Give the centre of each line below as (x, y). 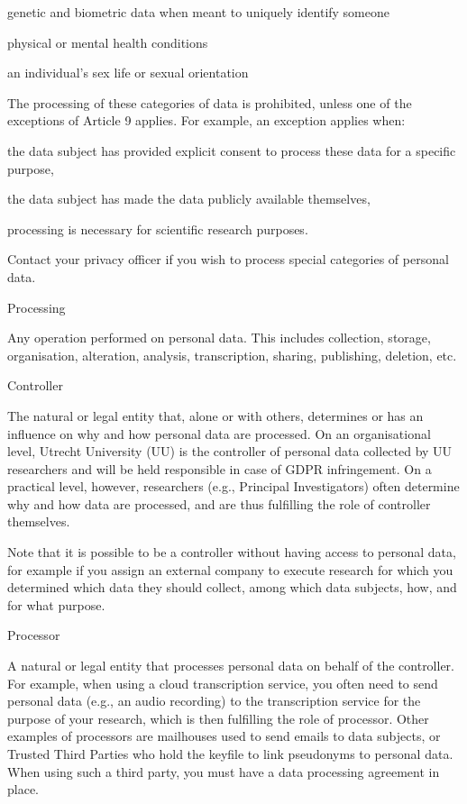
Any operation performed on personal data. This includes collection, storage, (219, 338)
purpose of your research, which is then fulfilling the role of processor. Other (218, 718)
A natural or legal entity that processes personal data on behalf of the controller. (231, 666)
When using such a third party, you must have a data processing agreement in (224, 771)
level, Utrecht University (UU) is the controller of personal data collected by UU (230, 451)
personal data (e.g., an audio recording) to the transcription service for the (214, 701)
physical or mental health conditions (108, 42)
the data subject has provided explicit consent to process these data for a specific (232, 150)
